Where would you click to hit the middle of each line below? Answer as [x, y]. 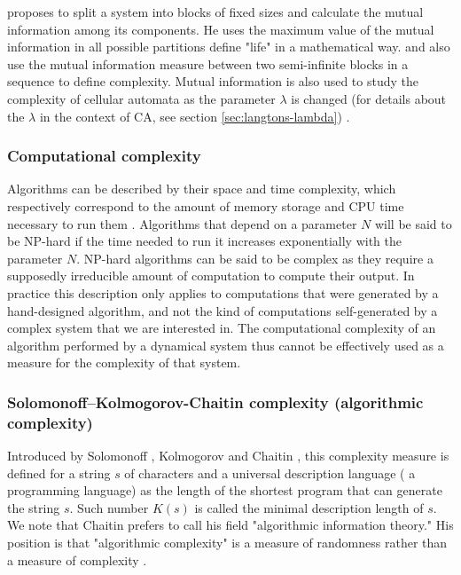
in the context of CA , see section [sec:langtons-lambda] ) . [195, 116]
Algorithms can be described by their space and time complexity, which [202, 189]
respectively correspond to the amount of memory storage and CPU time [206, 205]
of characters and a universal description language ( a [270, 473]
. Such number [109, 507]
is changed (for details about [369, 98]
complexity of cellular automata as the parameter [141, 98]
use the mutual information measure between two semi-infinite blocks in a [208, 63]
